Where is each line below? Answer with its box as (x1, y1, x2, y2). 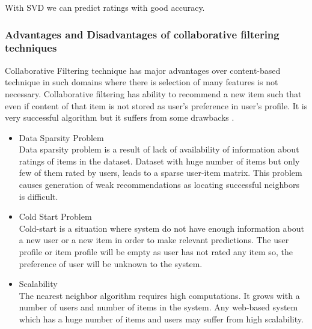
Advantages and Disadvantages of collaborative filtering (5, 26, 280, 41)
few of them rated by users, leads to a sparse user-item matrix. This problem (19, 166, 302, 179)
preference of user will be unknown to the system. (19, 257, 203, 270)
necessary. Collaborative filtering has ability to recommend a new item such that (5, 87, 302, 100)
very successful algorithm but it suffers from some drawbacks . (5, 111, 234, 124)
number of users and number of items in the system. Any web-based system (19, 301, 298, 313)
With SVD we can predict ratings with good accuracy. (5, 1, 205, 13)
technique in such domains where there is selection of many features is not (5, 76, 278, 88)
